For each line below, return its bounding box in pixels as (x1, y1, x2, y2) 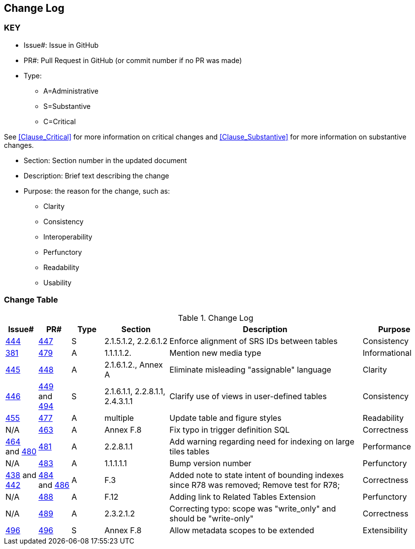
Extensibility (362, 525, 408, 535)
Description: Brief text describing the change (24, 171, 169, 180)
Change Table (4, 295, 58, 305)
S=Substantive (43, 102, 91, 110)
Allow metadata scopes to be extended (169, 525, 315, 535)
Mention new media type (169, 347, 261, 358)
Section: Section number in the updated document (24, 156, 187, 165)
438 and (5, 470, 36, 480)
